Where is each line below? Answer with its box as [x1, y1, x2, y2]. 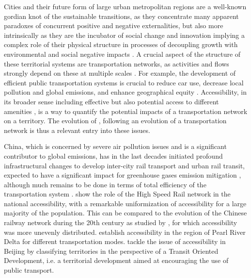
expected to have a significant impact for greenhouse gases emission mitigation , [4, 170, 241, 180]
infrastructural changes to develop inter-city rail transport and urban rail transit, [4, 160, 245, 170]
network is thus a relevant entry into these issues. [4, 125, 150, 135]
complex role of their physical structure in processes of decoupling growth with [4, 39, 238, 49]
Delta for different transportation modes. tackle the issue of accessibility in [4, 236, 226, 246]
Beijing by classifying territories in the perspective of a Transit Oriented [4, 245, 219, 256]
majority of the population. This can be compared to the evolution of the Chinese [4, 208, 247, 218]
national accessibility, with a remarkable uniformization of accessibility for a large [4, 198, 247, 208]
